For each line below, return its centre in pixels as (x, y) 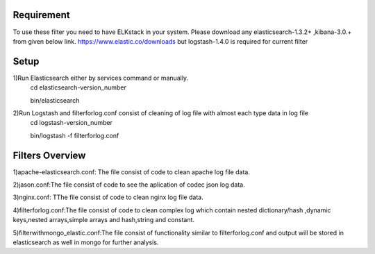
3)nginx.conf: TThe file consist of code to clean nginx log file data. (108, 197)
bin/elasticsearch (55, 100)
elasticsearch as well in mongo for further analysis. (86, 242)
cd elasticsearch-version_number (78, 87)
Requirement (42, 15)
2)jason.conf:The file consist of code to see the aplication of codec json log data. (129, 185)
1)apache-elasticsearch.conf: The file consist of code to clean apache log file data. (131, 172)
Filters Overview (49, 155)
